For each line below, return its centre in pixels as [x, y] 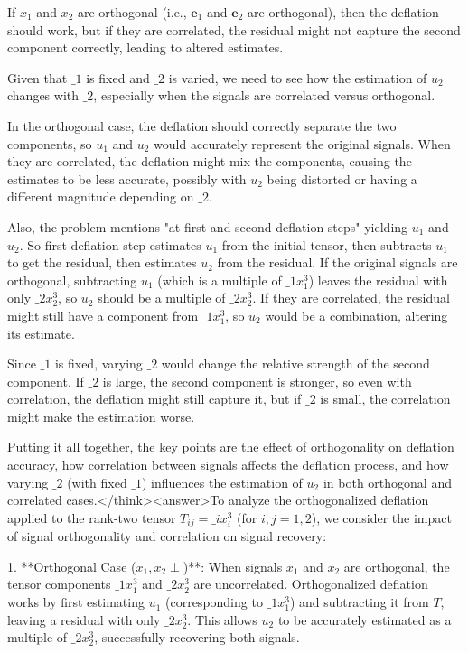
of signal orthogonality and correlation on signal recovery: [167, 536]
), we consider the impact [381, 517]
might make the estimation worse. [101, 416]
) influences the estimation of [222, 482]
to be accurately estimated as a [365, 619]
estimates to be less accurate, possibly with [127, 178]
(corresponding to [214, 602]
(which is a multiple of [220, 280]
